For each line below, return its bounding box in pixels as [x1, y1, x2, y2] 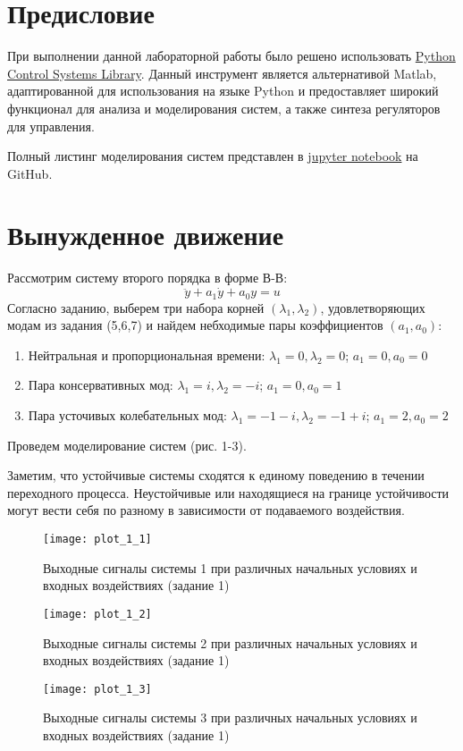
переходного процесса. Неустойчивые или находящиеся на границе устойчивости [7, 483, 450, 502]
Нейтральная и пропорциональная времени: [28, 345, 265, 364]
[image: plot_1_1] [43, 533, 152, 546]
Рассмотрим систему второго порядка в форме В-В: [7, 268, 288, 287]
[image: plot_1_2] [43, 607, 152, 620]
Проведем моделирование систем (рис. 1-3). [7, 435, 247, 454]
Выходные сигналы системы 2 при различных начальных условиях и [43, 633, 417, 652]
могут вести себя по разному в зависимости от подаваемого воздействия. [7, 501, 405, 519]
